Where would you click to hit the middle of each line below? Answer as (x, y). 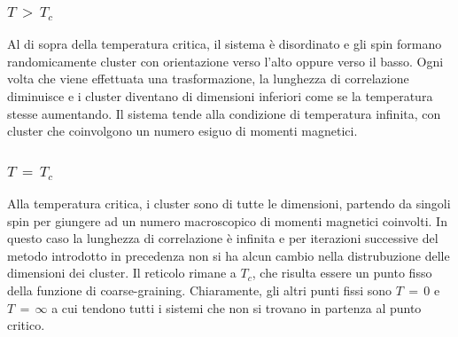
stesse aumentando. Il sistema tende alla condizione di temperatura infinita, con (224, 113)
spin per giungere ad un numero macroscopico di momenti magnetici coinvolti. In (227, 220)
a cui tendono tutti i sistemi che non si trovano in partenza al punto (237, 307)
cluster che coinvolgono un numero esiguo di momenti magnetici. (182, 131)
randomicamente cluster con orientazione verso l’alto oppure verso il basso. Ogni (225, 61)
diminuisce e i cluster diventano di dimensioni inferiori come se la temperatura (220, 96)
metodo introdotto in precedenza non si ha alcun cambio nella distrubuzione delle (229, 255)
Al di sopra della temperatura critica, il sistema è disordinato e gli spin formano (225, 44)
